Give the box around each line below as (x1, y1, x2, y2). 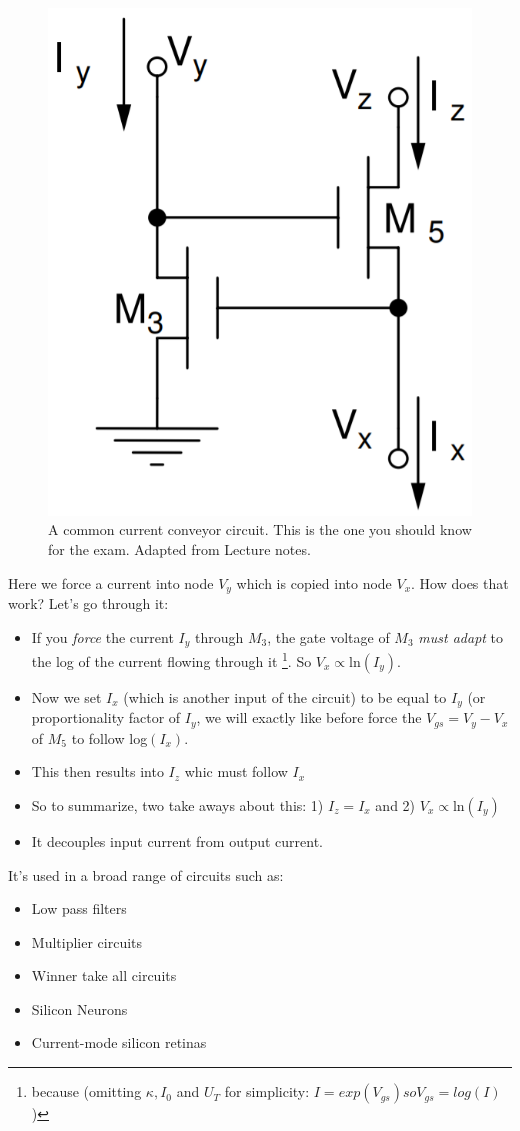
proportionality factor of (31, 707, 181, 728)
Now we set (31, 686, 102, 707)
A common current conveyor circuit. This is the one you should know (48, 519, 472, 540)
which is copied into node (236, 572, 392, 593)
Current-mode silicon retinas (31, 1032, 207, 1053)
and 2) (375, 794, 416, 815)
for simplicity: (224, 1081, 310, 1102)
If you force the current (31, 626, 174, 647)
